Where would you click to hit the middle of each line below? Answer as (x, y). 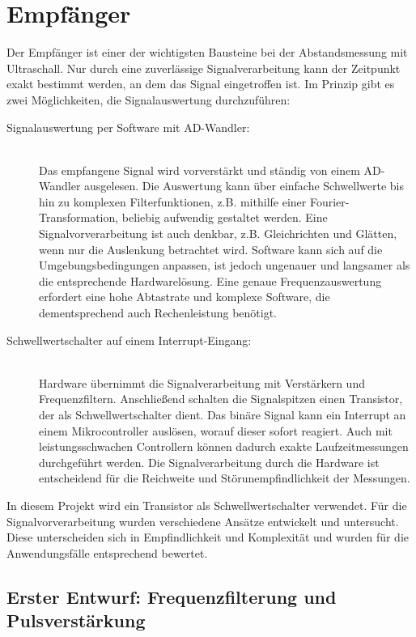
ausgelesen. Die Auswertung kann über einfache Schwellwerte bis (244, 186)
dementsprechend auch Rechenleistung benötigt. (158, 313)
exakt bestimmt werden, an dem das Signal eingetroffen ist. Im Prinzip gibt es (201, 84)
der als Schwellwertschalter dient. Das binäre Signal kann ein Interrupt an (223, 414)
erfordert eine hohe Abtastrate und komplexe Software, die (185, 297)
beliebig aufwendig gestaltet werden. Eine (225, 217)
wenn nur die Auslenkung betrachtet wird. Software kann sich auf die (211, 249)
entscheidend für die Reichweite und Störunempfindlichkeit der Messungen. (225, 478)
